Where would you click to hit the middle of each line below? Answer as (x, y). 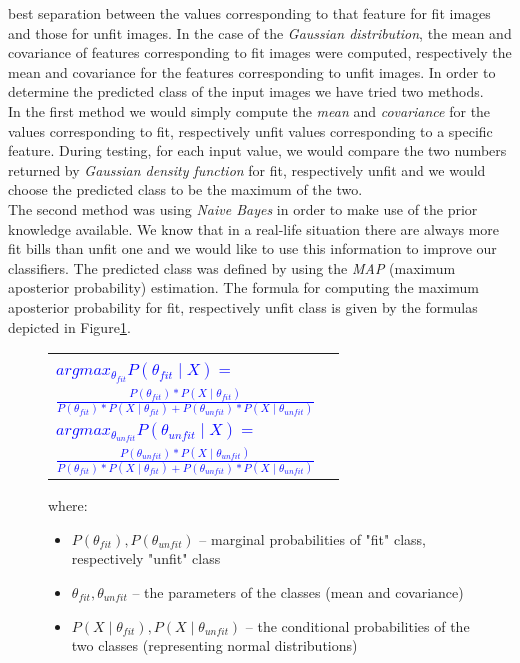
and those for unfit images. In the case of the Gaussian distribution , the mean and (260, 32)
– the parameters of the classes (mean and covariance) (298, 592)
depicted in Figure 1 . (69, 326)
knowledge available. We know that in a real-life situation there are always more (254, 228)
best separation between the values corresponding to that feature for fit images (249, 13)
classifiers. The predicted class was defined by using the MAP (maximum (232, 267)
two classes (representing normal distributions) (214, 645)
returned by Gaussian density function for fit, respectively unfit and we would (247, 169)
